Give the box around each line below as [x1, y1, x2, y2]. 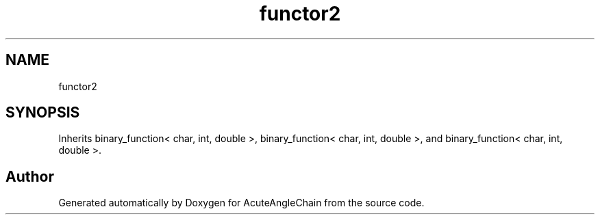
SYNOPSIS [5, 104, 80, 122]
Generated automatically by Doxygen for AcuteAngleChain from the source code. [58, 197, 425, 209]
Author [5, 167, 54, 185]
